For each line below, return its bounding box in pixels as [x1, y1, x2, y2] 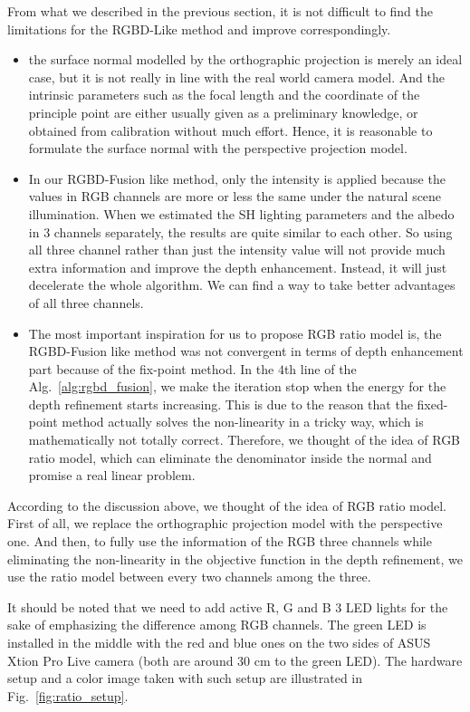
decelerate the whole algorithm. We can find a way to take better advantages [28, 275, 456, 294]
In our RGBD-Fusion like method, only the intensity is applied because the [28, 168, 446, 188]
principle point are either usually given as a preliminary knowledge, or [28, 102, 418, 121]
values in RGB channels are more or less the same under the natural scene [28, 187, 442, 206]
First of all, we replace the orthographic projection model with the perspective [7, 514, 443, 533]
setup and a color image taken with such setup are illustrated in [7, 669, 363, 688]
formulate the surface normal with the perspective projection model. [28, 139, 408, 158]
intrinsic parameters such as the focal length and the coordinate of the [28, 85, 420, 104]
